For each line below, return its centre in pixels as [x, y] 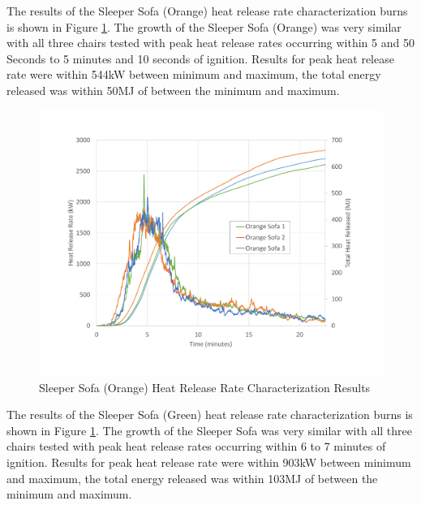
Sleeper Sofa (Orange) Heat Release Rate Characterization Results [205, 387]
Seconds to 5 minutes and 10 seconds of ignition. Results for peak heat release [200, 58]
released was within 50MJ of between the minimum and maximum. [173, 90]
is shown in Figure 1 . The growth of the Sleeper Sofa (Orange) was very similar [204, 26]
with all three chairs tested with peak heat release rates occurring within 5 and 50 [210, 43]
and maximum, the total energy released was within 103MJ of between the [192, 478]
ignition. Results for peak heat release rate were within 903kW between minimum [209, 462]
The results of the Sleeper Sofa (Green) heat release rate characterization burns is [210, 414]
